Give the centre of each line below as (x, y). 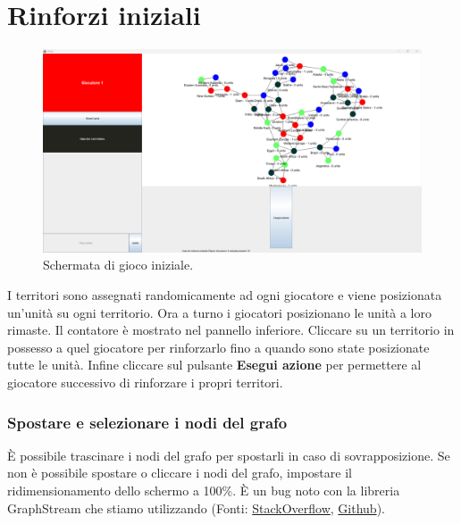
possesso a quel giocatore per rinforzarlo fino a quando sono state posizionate (218, 347)
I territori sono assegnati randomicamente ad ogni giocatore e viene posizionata (225, 295)
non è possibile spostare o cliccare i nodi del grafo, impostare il (180, 473)
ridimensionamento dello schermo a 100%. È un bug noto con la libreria (204, 491)
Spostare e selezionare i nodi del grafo (147, 422)
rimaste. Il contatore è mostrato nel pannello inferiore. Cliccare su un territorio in (231, 330)
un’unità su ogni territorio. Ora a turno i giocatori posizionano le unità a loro (219, 312)
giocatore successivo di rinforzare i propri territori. (145, 383)
